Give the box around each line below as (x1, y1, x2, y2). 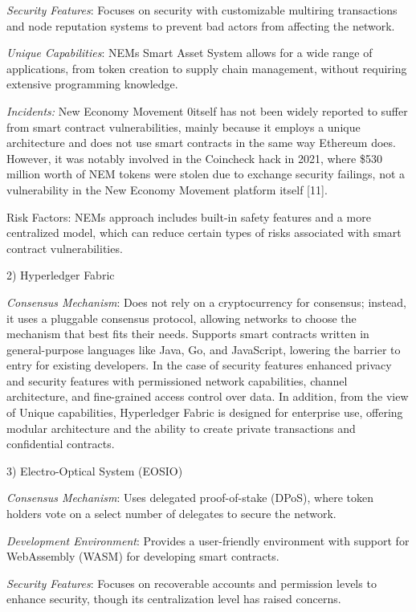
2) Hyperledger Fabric (6, 267, 115, 284)
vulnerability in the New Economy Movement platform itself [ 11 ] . (6, 181, 328, 198)
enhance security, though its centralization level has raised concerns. (6, 590, 341, 607)
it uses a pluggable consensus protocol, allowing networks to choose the (6, 309, 357, 326)
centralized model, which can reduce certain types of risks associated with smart (6, 224, 402, 241)
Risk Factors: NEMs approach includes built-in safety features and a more (6, 208, 371, 225)
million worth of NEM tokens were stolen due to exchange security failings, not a (6, 165, 406, 182)
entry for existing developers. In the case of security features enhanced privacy (6, 357, 392, 373)
